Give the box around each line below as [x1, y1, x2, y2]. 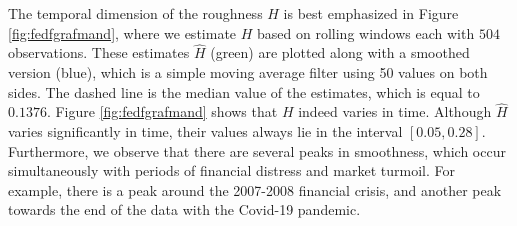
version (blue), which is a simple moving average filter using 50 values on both [8, 62, 488, 82]
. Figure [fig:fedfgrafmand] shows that [46, 101, 278, 122]
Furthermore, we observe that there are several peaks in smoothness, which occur [8, 140, 506, 161]
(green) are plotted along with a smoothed [210, 42, 470, 63]
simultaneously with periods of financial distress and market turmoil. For [8, 160, 455, 181]
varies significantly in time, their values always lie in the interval [8, 121, 403, 141]
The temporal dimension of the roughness [8, 3, 263, 23]
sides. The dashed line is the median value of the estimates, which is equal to [8, 81, 480, 102]
